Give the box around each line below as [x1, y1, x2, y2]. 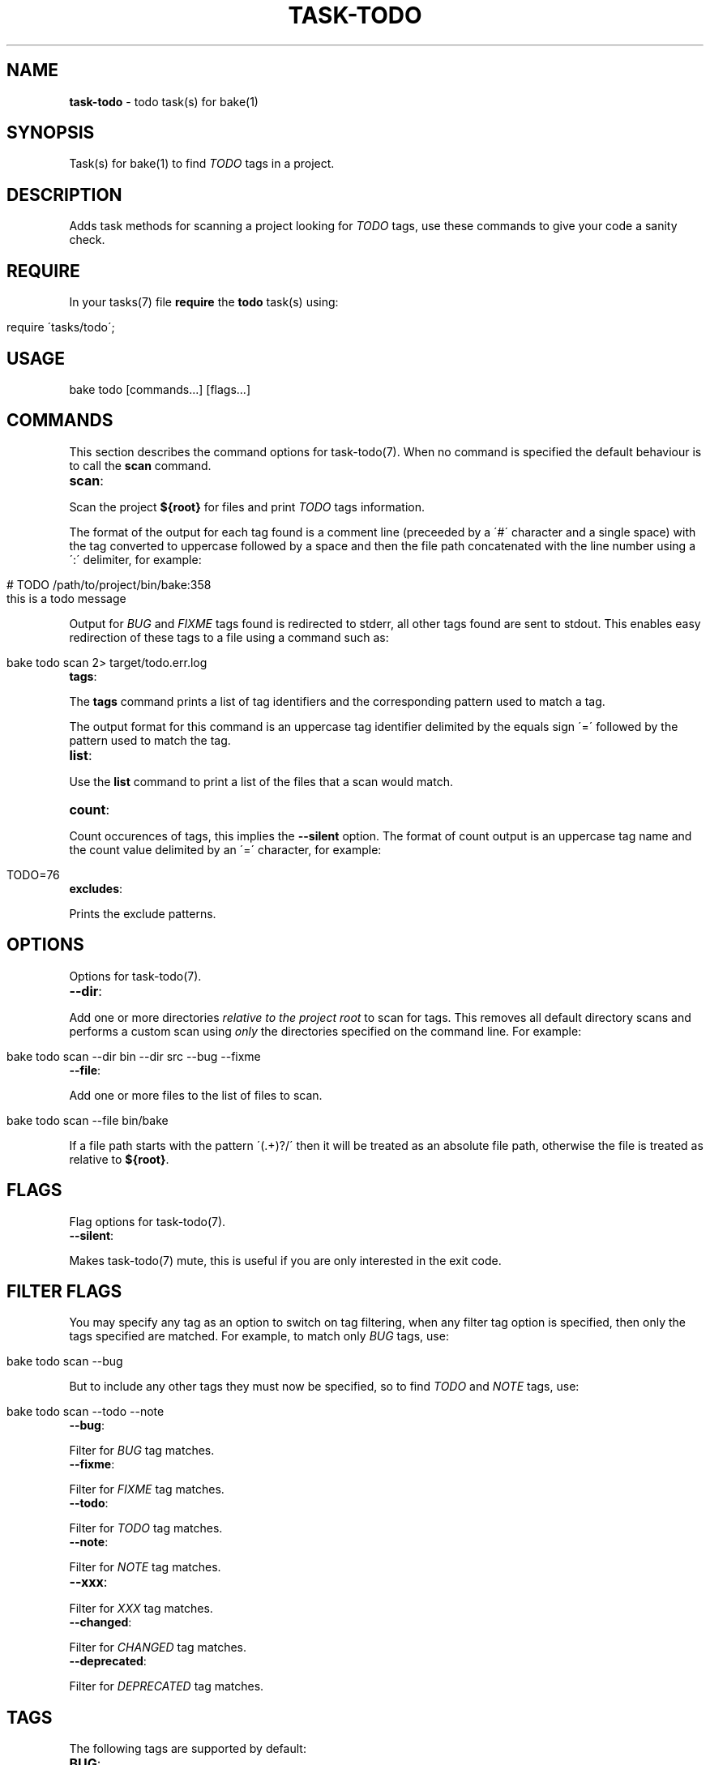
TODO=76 [6, 867, 60, 882]
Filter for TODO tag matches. [69, 1521, 223, 1536]
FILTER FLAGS [6, 1280, 122, 1301]
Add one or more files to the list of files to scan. [69, 1088, 323, 1102]
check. [69, 233, 105, 247]
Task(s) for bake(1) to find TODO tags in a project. [69, 156, 335, 171]
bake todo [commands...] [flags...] [69, 382, 251, 396]
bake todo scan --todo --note [6, 1404, 165, 1419]
